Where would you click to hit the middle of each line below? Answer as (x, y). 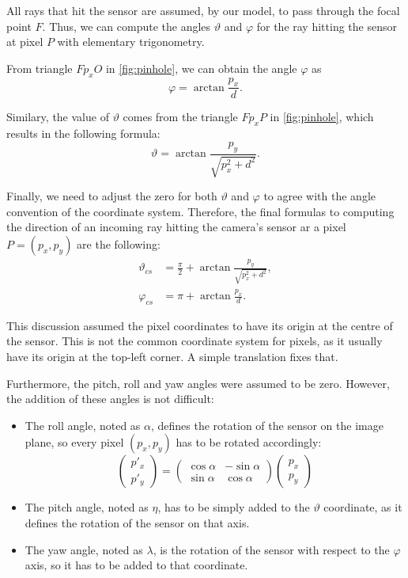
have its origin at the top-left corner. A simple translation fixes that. (172, 357)
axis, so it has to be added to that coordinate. (136, 565)
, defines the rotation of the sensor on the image (267, 425)
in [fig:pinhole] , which (322, 117)
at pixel (25, 42)
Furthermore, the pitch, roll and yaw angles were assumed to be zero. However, (198, 383)
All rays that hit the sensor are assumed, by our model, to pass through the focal (203, 10)
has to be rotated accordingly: (249, 442)
